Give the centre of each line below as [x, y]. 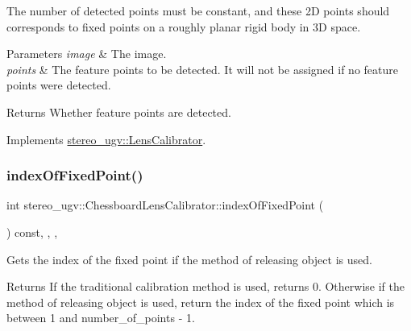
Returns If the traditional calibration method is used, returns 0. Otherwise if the [205, 286]
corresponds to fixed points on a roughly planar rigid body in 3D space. [184, 26]
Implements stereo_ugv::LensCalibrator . [106, 139]
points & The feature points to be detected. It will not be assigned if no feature [202, 69]
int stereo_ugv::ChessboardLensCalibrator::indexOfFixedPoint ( [165, 205]
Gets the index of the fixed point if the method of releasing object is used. [189, 259]
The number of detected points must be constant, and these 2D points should [198, 10]
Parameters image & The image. [87, 54]
